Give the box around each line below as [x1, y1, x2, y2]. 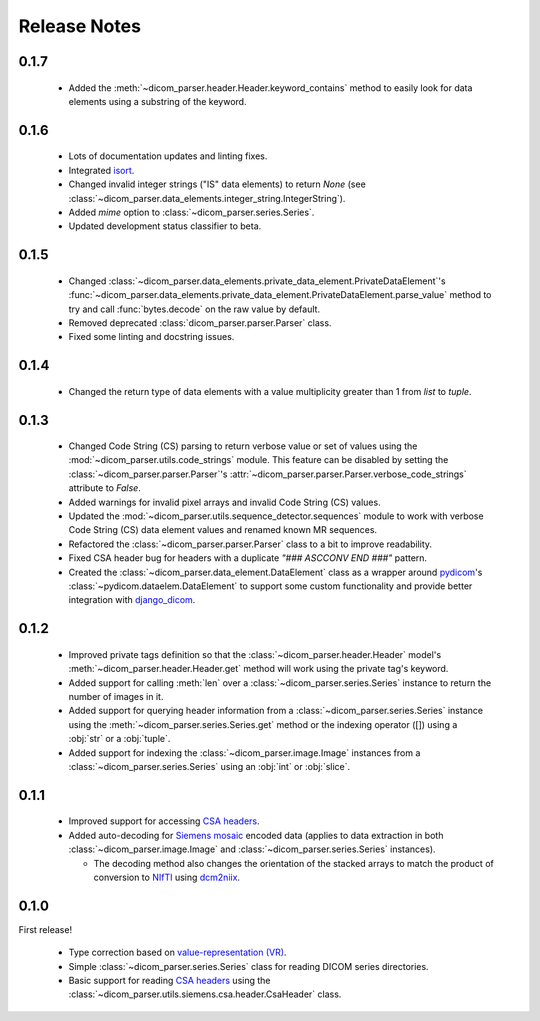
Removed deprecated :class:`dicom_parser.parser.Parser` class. [68, 316, 332, 329]
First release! [18, 923, 73, 935]
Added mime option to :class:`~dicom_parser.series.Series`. [68, 206, 315, 218]
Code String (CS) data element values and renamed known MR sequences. [68, 524, 378, 536]
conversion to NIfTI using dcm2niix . [93, 871, 240, 883]
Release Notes [18, 15, 142, 37]
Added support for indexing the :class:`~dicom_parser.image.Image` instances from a [68, 746, 421, 759]
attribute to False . [68, 482, 142, 494]
